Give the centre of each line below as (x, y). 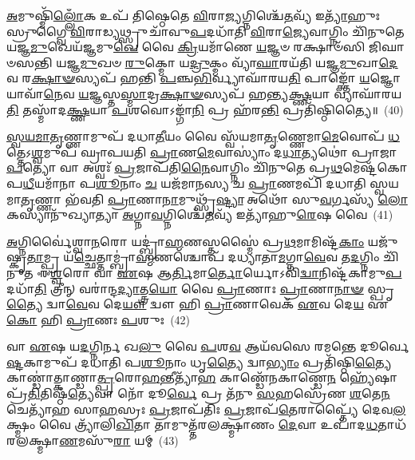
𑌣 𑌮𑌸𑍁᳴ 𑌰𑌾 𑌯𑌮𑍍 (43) (119, 440)
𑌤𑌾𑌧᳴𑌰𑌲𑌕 (392, 424)
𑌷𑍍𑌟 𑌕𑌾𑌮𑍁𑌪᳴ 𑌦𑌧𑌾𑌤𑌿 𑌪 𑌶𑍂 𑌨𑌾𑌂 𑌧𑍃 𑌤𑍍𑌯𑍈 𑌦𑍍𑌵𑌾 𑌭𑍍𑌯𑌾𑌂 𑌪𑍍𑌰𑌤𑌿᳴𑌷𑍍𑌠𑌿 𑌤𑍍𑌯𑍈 (199, 361)
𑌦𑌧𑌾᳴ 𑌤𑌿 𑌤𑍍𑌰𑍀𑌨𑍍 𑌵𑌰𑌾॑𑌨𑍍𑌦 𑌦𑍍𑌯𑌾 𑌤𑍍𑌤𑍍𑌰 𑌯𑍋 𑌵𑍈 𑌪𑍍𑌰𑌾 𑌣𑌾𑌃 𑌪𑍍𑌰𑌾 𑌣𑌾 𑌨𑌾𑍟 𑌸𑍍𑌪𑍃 (201, 288)
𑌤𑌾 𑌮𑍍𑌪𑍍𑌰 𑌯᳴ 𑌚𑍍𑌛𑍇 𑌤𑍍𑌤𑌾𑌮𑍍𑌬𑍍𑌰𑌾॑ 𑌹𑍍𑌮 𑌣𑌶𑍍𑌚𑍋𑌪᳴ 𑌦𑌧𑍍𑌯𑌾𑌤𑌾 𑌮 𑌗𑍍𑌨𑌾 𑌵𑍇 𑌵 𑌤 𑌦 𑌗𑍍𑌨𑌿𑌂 (203, 257)
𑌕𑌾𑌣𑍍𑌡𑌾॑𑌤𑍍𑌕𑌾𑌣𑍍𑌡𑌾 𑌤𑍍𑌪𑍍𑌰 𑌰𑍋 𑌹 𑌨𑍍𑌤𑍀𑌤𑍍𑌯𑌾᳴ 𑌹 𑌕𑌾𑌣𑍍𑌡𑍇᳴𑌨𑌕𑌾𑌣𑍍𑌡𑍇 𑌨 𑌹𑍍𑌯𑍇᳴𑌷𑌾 (202, 377)
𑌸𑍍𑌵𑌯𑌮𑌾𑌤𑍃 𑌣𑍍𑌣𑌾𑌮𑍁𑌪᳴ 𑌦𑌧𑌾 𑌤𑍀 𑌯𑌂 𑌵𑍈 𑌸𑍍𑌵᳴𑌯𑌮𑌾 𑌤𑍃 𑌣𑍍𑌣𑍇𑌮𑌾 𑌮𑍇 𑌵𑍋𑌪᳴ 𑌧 (203, 136)
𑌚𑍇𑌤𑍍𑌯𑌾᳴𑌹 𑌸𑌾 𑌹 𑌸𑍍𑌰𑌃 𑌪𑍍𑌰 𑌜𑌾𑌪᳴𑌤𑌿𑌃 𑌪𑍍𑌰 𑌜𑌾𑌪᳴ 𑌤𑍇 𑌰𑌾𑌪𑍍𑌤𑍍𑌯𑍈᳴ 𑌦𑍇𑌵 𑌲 (206, 408)
